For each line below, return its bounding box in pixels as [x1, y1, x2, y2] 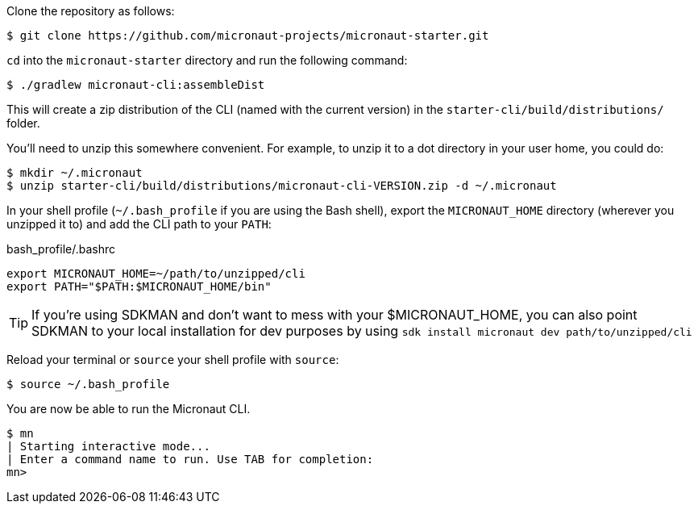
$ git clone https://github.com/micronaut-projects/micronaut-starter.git [6, 29, 489, 42]
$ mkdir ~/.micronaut [6, 166, 143, 179]
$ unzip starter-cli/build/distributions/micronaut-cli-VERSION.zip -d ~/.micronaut [6, 179, 557, 192]
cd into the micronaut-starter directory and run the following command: [6, 53, 408, 67]
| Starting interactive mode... [6, 440, 210, 453]
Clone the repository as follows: [6, 4, 175, 18]
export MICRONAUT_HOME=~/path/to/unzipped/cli [6, 267, 305, 280]
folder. [6, 116, 40, 130]
